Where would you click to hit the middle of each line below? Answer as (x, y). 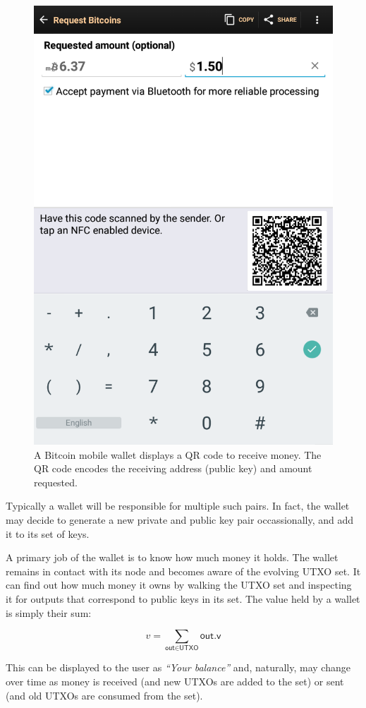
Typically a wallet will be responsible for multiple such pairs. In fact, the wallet (178, 506)
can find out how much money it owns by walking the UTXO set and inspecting (179, 585)
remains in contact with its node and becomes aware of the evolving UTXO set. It (183, 571)
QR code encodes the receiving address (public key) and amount (173, 468)
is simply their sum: (49, 612)
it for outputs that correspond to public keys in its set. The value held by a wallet (183, 598)
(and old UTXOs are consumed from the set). (104, 695)
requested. (56, 482)
